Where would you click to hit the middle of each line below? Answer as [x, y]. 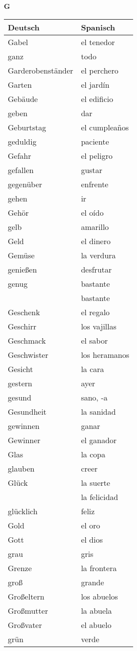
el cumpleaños [105, 127]
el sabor [94, 340]
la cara [93, 369]
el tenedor [98, 42]
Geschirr [22, 326]
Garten [20, 84]
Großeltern [26, 596]
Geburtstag [27, 127]
